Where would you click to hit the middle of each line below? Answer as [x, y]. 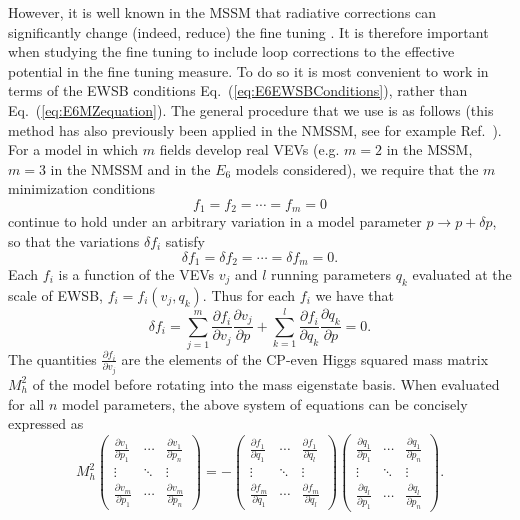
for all [26, 403]
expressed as [46, 423]
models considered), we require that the [357, 168]
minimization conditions [82, 188]
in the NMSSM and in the [130, 168]
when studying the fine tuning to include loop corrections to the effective [231, 51]
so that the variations [74, 240]
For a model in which [73, 149]
